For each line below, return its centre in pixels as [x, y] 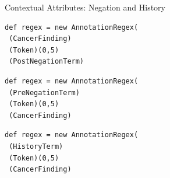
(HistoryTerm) [36, 146]
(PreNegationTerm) [44, 93]
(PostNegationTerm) [47, 62]
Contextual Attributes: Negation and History [85, 7]
